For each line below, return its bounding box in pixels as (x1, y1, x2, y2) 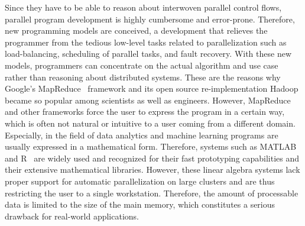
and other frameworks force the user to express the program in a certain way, (5, 105, 285, 118)
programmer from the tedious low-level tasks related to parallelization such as (5, 35, 287, 48)
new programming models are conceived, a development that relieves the (5, 24, 268, 37)
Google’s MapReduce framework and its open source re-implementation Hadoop (5, 82, 298, 95)
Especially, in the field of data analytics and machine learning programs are (5, 128, 278, 141)
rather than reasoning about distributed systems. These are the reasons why (5, 70, 281, 83)
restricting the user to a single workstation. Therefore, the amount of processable (5, 186, 298, 199)
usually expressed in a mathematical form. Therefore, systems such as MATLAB (5, 140, 297, 153)
